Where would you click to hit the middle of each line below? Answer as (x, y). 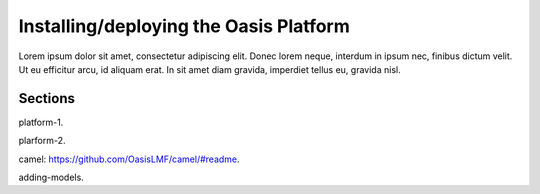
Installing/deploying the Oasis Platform (184, 26)
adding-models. (51, 177)
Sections (46, 98)
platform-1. (41, 122)
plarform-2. (42, 141)
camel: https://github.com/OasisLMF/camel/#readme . (129, 159)
